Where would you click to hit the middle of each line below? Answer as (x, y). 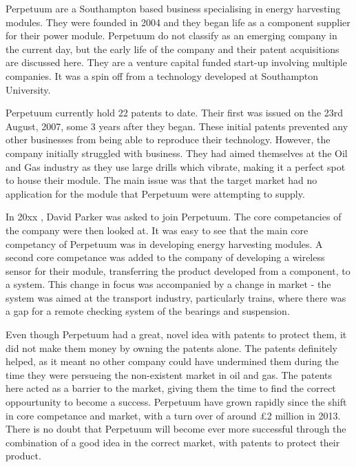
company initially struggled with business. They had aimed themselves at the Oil (177, 153)
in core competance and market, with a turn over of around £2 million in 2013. (173, 415)
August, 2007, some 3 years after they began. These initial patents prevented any (177, 126)
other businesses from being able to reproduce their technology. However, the (168, 139)
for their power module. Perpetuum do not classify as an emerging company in (171, 35)
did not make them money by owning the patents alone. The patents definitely (171, 347)
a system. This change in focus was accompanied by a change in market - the (168, 284)
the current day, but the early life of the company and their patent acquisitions (172, 49)
